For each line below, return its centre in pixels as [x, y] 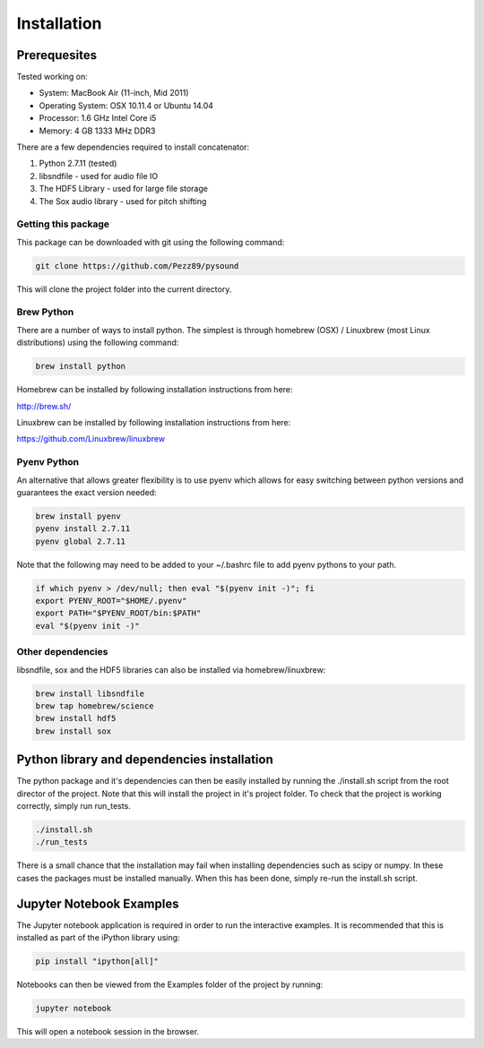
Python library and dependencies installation [145, 760]
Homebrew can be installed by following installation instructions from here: [155, 390]
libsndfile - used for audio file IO [99, 176]
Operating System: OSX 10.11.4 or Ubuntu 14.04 [126, 105]
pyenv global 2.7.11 [80, 541]
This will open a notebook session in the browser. [108, 1031]
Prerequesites [57, 55]
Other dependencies [62, 652]
